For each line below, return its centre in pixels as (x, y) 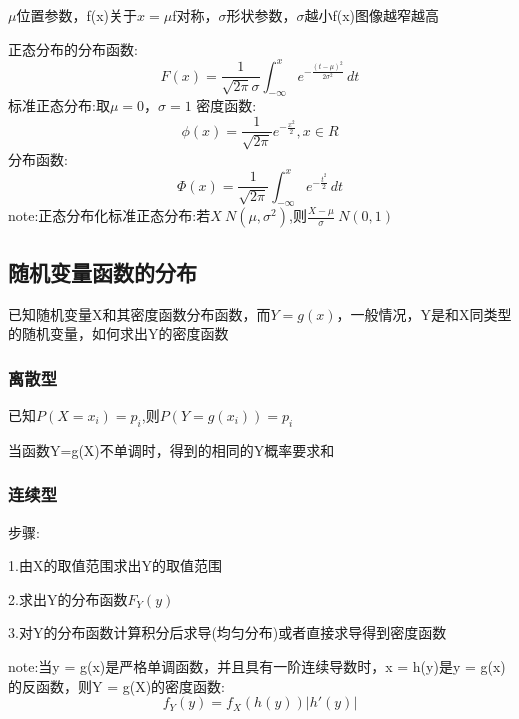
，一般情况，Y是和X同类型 (424, 313)
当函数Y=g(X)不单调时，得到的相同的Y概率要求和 (171, 449)
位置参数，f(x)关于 (77, 15)
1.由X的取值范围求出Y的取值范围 (115, 565)
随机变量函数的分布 (102, 271)
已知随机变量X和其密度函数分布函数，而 (139, 313)
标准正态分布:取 (59, 105)
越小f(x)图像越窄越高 (372, 15)
